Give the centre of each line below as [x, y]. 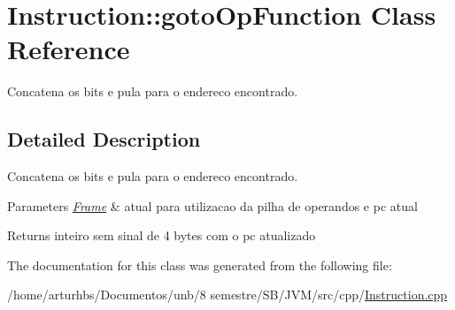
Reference [69, 49]
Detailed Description [104, 139]
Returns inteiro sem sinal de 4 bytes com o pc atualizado [162, 235]
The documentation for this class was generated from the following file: [200, 265]
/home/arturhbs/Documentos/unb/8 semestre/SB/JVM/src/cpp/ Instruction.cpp [227, 295]
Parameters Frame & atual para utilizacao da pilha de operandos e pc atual [212, 205]
